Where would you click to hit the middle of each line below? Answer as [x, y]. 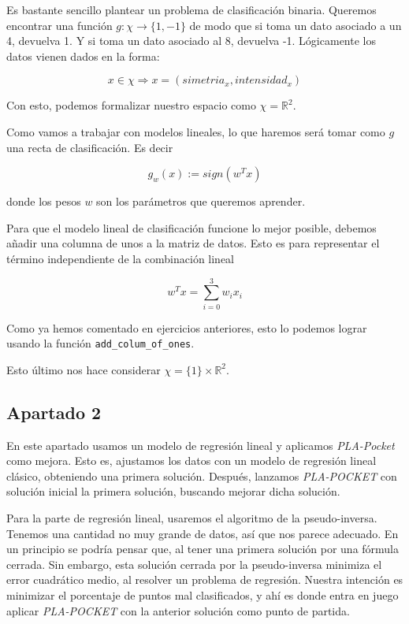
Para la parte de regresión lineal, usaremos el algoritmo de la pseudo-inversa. [192, 518]
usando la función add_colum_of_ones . [100, 343]
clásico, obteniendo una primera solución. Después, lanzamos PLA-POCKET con [202, 475]
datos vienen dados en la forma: [83, 56]
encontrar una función [59, 25]
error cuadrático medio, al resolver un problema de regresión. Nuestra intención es [205, 579]
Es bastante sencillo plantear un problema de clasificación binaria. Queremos [191, 9]
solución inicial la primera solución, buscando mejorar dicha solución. [173, 491]
